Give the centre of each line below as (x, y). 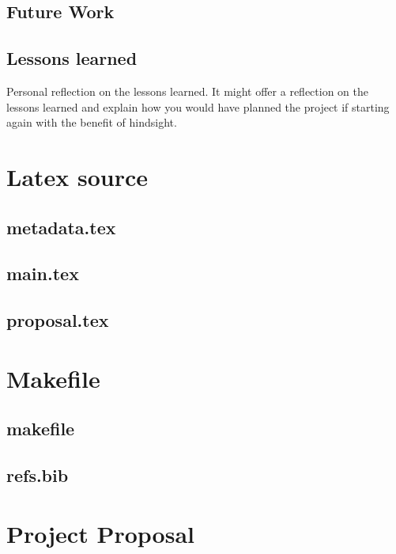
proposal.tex (58, 320)
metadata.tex (61, 227)
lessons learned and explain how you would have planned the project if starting (198, 106)
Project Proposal (100, 533)
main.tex (43, 273)
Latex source (77, 176)
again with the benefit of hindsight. (92, 122)
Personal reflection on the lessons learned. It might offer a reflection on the (187, 91)
